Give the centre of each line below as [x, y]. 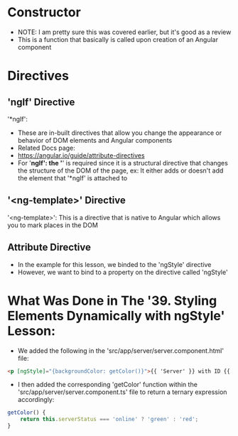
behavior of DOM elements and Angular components [95, 140]
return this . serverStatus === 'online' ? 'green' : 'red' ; [109, 420]
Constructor [44, 12]
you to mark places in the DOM [53, 225]
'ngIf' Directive [41, 102]
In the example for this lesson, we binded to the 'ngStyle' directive [114, 264]
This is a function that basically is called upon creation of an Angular [118, 39]
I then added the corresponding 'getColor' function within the [107, 385]
